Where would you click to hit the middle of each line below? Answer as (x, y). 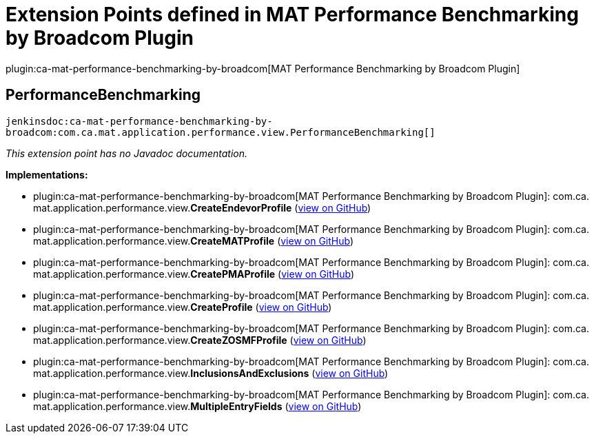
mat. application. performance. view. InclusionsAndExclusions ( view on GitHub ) (211, 373)
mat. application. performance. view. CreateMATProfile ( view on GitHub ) (194, 241)
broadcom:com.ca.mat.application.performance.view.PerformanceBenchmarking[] (221, 132)
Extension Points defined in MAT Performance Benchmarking (292, 14)
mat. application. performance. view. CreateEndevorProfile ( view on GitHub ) (202, 207)
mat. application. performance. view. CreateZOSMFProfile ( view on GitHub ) (200, 340)
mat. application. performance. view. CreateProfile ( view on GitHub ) (183, 307)
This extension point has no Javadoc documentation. (127, 153)
